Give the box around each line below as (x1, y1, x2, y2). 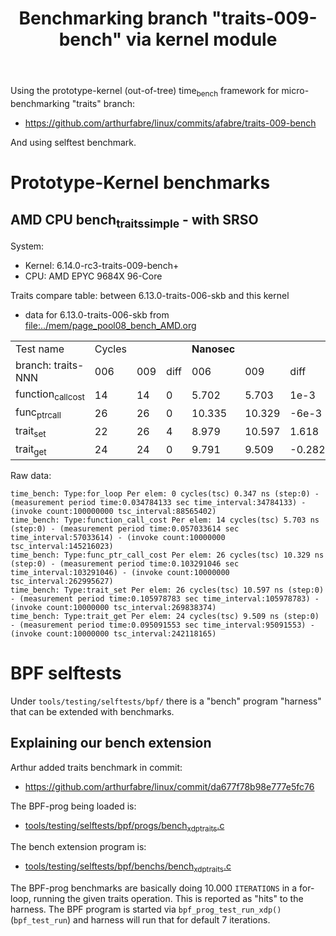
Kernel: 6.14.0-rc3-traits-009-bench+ (24, 260, 180, 272)
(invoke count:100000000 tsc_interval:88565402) (10, 506, 217, 516)
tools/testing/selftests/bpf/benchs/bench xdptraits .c (24, 860, 232, 875)
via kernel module (125, 28, 278, 51)
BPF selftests (10, 662, 122, 685)
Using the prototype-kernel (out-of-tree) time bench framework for (10, 85, 280, 99)
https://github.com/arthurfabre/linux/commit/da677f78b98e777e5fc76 (24, 780, 315, 792)
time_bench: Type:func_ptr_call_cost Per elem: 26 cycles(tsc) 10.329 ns (10, 550, 325, 560)
